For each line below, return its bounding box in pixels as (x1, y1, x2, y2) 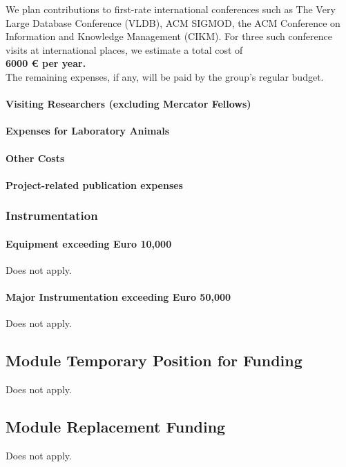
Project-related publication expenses (6, 177, 183, 192)
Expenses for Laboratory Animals (6, 123, 170, 138)
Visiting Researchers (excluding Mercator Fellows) (6, 97, 251, 111)
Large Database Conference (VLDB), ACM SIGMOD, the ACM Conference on (6, 15, 340, 30)
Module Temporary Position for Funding (6, 350, 302, 371)
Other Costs (6, 150, 65, 165)
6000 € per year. (6, 56, 86, 70)
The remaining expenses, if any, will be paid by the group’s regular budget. (6, 69, 324, 83)
